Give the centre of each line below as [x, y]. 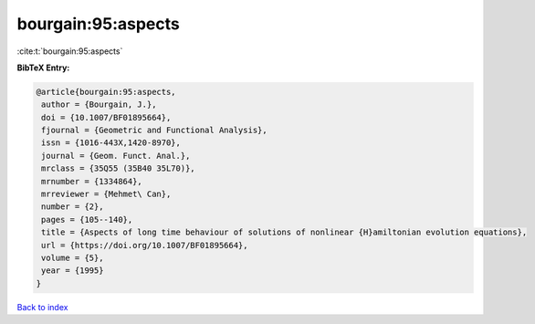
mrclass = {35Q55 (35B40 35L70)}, [118, 168]
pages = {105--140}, [87, 219]
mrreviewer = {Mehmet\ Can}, [106, 194]
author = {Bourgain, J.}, [99, 105]
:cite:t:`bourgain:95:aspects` [70, 51]
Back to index [42, 307]
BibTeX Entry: [43, 68]
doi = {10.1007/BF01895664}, [106, 117]
